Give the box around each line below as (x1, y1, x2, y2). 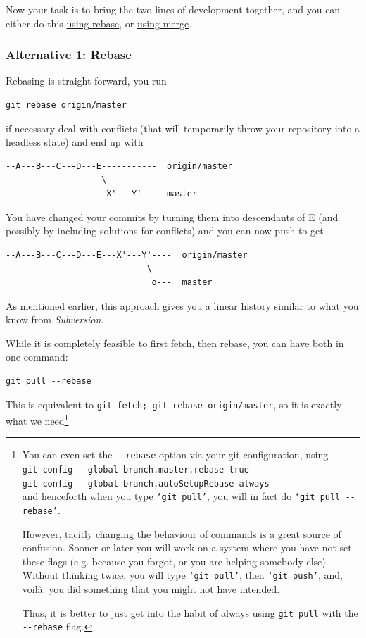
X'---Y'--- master (106, 188, 198, 199)
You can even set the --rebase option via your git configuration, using (22, 447, 329, 462)
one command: (6, 349, 68, 364)
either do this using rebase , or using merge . (6, 15, 192, 30)
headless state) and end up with (6, 135, 144, 149)
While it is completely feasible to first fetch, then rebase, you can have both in (6, 335, 344, 350)
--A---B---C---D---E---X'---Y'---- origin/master (6, 249, 248, 260)
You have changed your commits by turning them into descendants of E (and (6, 209, 339, 224)
